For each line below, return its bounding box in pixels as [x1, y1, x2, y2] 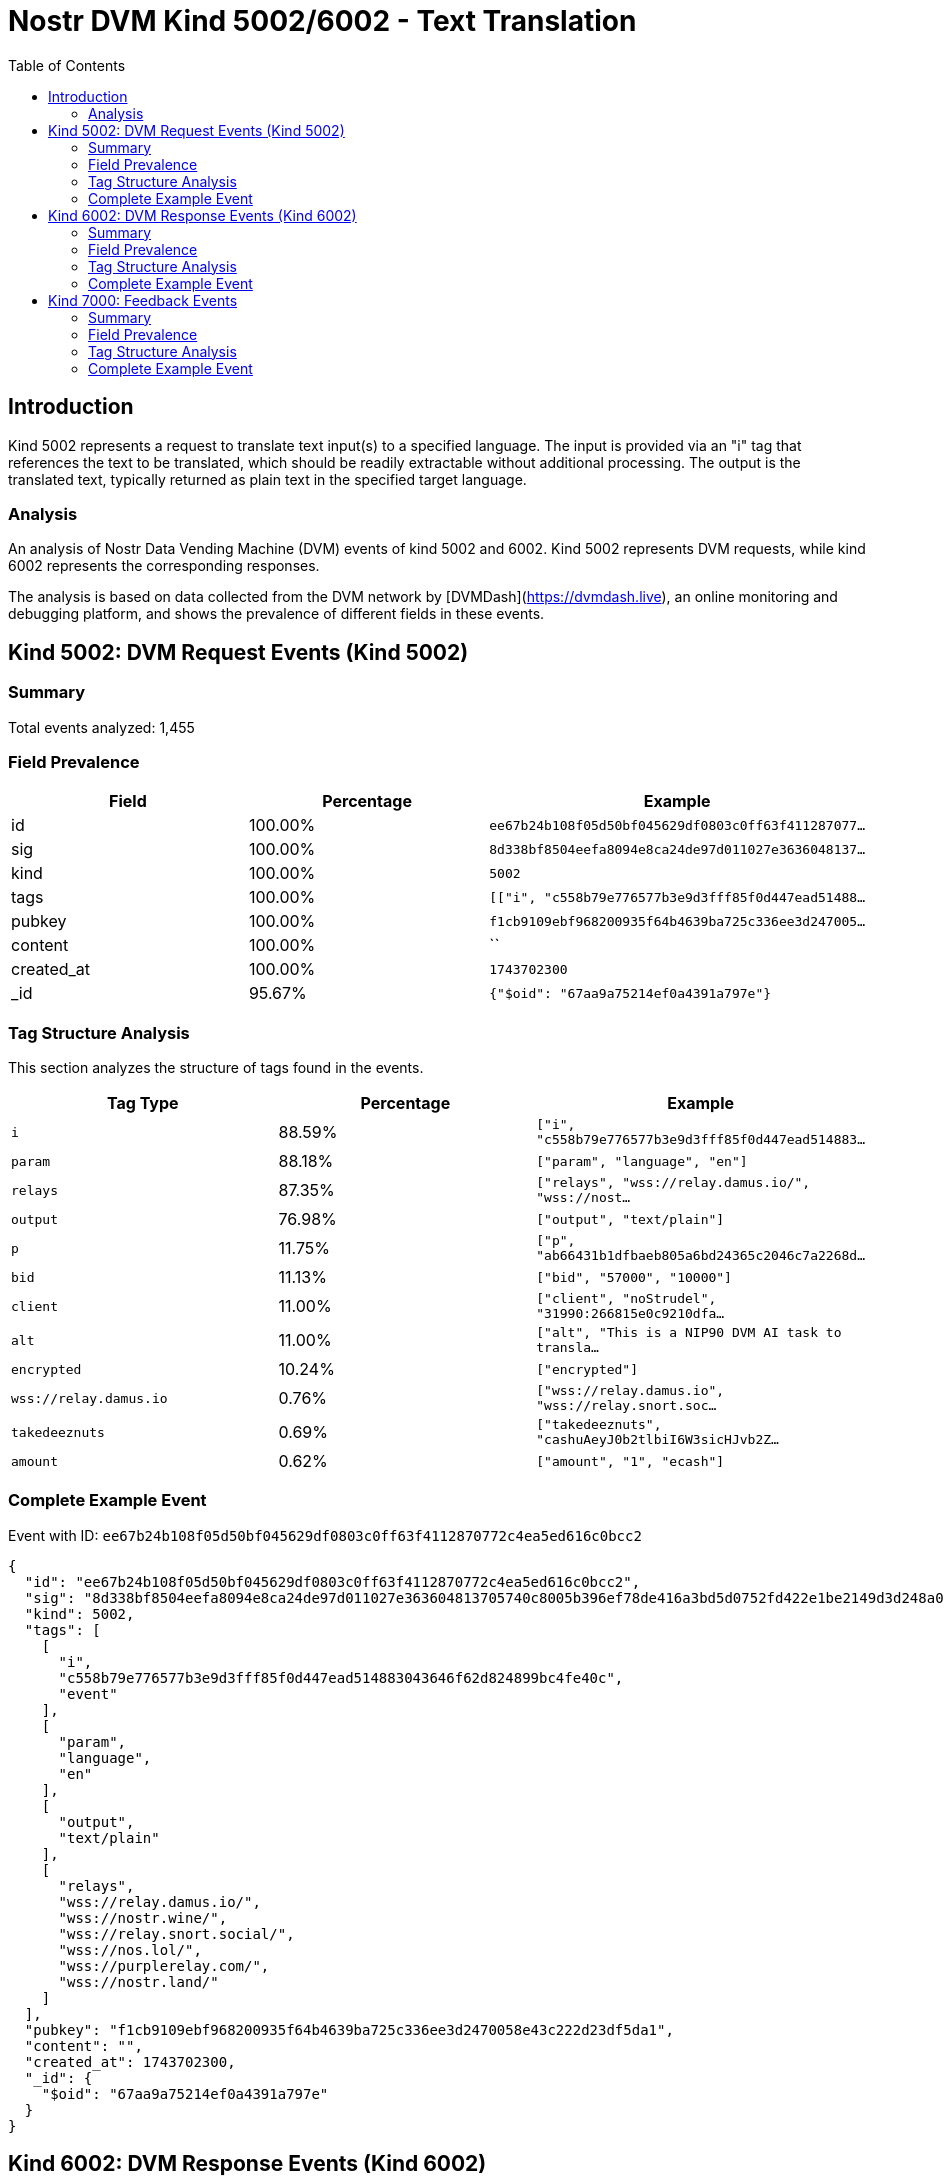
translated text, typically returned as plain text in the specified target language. [8, 470, 527, 488]
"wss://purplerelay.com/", [58, 1957, 270, 1974]
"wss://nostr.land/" [58, 1973, 219, 1990]
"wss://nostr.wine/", [58, 1909, 228, 1926]
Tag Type [106, 1093, 179, 1114]
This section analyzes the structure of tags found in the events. [8, 1059, 424, 1077]
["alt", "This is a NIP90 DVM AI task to [536, 1325, 842, 1341]
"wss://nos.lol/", [58, 1941, 202, 1958]
